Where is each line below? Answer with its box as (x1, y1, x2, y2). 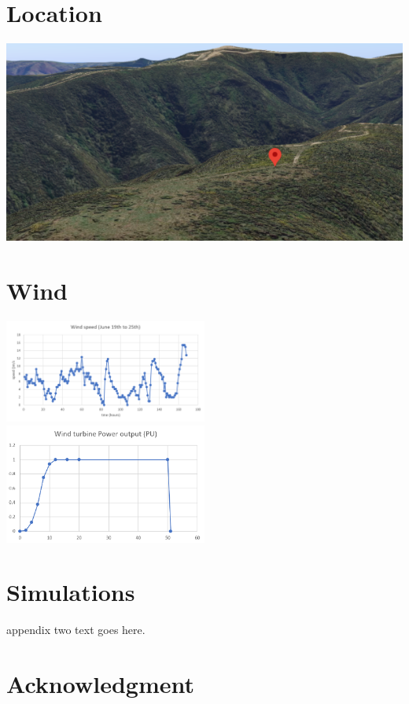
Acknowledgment (6, 668, 194, 699)
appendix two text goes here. (6, 621, 146, 638)
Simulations (6, 576, 135, 608)
